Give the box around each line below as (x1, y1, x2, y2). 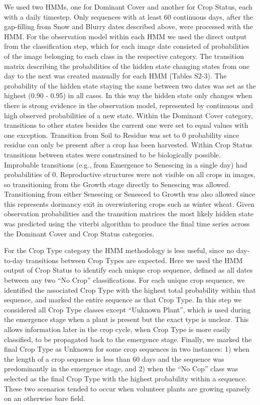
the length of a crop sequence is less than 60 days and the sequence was (4, 353, 224, 364)
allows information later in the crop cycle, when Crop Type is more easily (4, 324, 231, 334)
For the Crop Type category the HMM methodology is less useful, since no (4, 245, 234, 256)
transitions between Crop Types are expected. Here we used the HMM (26, 255, 243, 265)
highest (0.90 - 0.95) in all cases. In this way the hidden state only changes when (4, 90, 252, 101)
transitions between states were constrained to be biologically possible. (4, 149, 221, 159)
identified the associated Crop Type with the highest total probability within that (4, 284, 256, 295)
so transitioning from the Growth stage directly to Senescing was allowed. (4, 179, 230, 189)
